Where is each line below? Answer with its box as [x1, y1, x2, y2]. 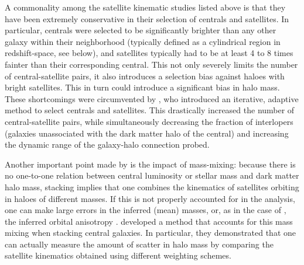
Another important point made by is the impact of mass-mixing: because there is [5, 158, 296, 170]
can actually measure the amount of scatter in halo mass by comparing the [5, 238, 274, 250]
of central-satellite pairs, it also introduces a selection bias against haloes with [5, 69, 285, 82]
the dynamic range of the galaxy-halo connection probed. [5, 138, 210, 151]
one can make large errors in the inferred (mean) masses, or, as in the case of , [5, 204, 286, 216]
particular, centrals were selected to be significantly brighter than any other [5, 24, 276, 36]
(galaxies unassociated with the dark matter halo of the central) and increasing [5, 127, 289, 139]
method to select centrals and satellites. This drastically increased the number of [5, 104, 295, 116]
